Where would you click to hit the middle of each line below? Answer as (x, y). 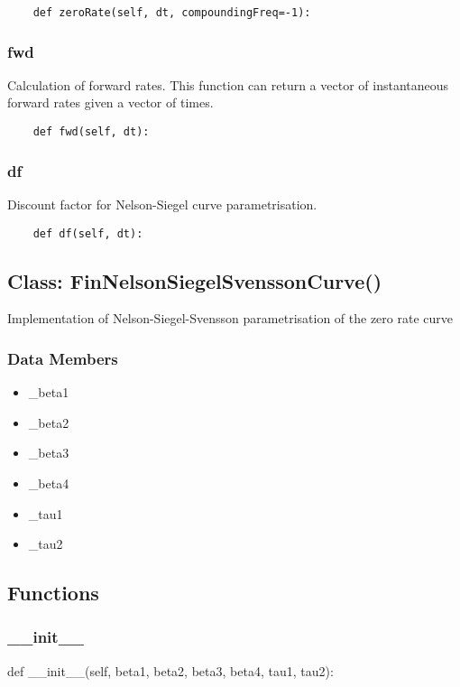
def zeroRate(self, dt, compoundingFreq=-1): (172, 13)
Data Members (63, 358)
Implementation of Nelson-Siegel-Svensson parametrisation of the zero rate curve (230, 318)
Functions (53, 593)
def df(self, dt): (88, 233)
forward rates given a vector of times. (110, 102)
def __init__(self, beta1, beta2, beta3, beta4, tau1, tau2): (170, 670)
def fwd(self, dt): (91, 132)
